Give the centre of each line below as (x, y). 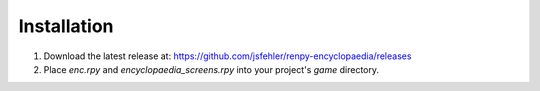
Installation (66, 26)
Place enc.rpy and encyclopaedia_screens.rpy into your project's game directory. (211, 69)
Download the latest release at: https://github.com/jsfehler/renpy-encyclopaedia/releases (227, 56)
